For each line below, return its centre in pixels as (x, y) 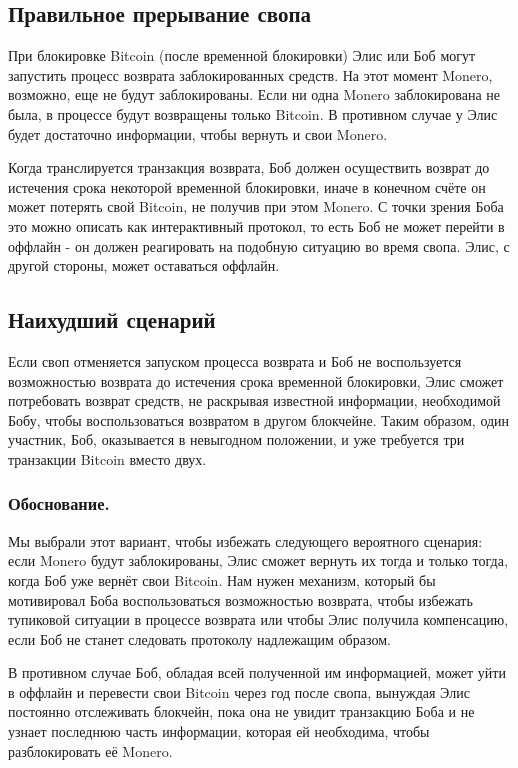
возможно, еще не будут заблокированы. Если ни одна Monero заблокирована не (254, 94)
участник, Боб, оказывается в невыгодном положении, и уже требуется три (236, 439)
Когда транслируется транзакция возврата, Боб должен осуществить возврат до (249, 167)
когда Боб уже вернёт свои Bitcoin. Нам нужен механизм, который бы (222, 579)
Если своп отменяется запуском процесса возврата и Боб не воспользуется (235, 360)
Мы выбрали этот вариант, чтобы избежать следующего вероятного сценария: (245, 540)
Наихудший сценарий (112, 319)
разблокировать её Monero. (90, 750)
